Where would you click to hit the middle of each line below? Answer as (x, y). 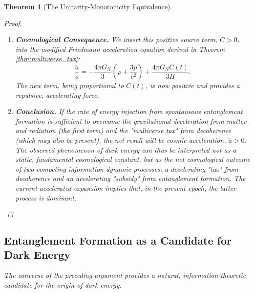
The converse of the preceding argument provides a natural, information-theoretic (125, 275)
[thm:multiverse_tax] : (48, 58)
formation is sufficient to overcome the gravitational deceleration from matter (131, 121)
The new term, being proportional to (70, 85)
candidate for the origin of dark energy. (63, 284)
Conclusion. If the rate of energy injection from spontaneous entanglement (129, 111)
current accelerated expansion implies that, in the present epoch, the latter (126, 188)
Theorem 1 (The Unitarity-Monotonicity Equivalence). (88, 6)
